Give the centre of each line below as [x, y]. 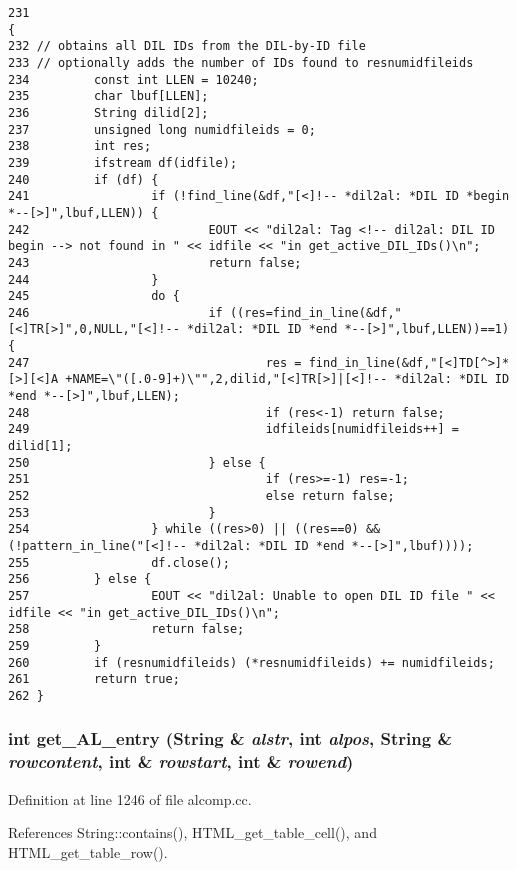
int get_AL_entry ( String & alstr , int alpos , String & [230, 738]
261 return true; [94, 679]
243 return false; [155, 262]
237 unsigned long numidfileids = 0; [162, 129]
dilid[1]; [40, 446]
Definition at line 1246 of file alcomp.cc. [130, 798]
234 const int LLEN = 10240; [133, 79]
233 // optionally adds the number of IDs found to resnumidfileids [241, 62]
